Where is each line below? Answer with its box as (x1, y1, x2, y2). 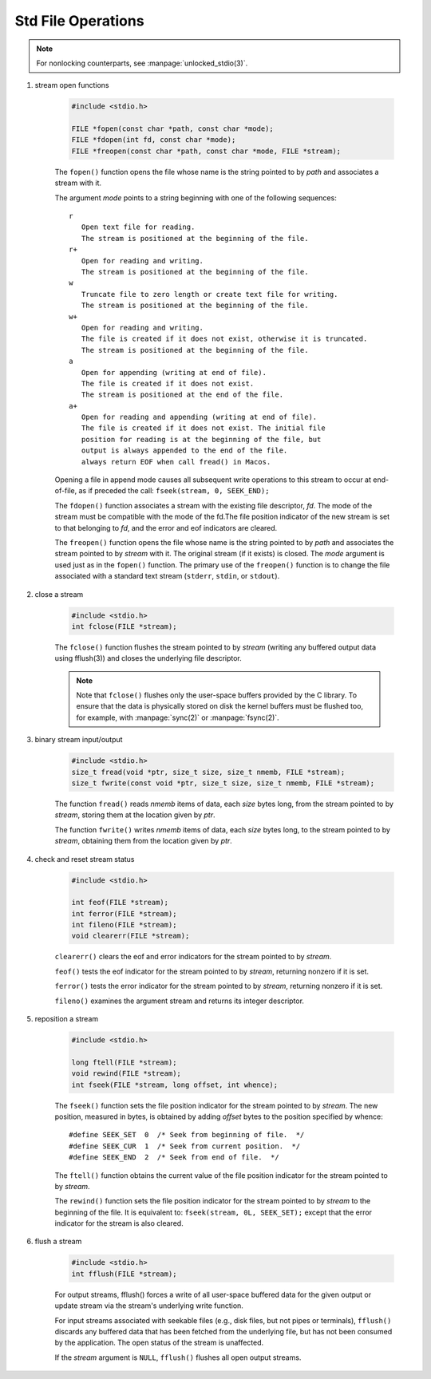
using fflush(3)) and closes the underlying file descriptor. (54, 654, 243, 663)
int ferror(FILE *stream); (71, 909, 177, 918)
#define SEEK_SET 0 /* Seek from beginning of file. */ (69, 1130, 305, 1140)
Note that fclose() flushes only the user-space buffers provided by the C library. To (76, 690, 358, 700)
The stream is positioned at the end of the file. (81, 390, 283, 399)
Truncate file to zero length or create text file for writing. (81, 290, 338, 298)
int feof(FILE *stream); (71, 898, 169, 907)
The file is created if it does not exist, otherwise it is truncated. (81, 334, 368, 343)
